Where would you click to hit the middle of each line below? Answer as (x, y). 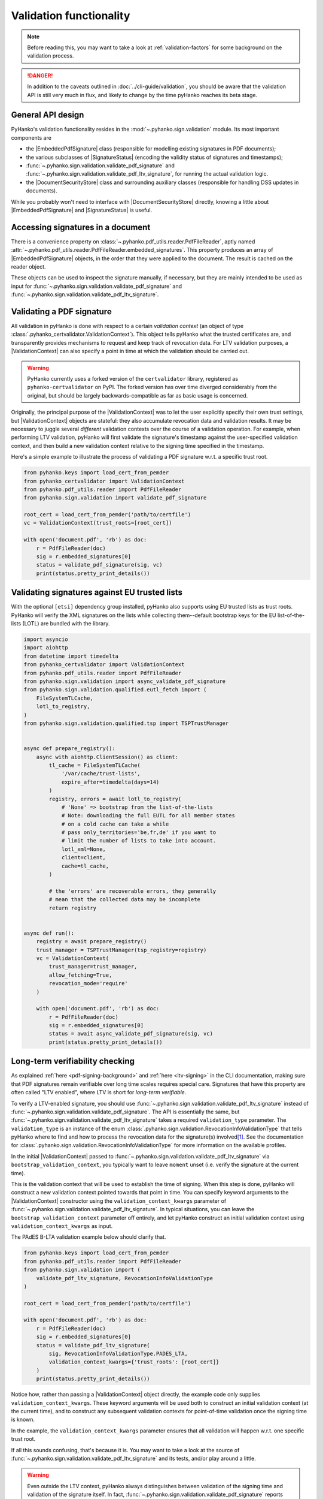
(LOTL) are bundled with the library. (66, 624)
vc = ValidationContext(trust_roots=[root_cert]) (98, 523)
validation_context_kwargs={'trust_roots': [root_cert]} (134, 1362)
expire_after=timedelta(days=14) (110, 782)
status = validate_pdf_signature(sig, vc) (99, 565)
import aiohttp (46, 648)
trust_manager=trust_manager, (93, 967)
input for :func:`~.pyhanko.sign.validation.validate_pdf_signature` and (97, 286)
